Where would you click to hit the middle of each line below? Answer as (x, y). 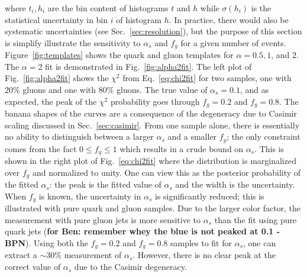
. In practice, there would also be (229, 19)
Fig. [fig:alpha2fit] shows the (57, 78)
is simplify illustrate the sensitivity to (73, 42)
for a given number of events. (233, 42)
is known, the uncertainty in (90, 196)
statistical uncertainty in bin (56, 19)
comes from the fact (41, 148)
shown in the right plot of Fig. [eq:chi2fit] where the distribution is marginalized (151, 161)
